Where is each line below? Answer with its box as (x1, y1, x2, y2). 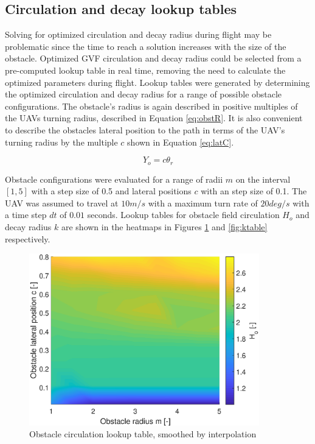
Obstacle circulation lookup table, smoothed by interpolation (29, 428, 257, 440)
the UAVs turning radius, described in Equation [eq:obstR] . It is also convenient (5, 111, 303, 124)
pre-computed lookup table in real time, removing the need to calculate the (5, 63, 286, 76)
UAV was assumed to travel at (5, 196, 119, 209)
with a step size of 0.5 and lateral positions (31, 185, 192, 197)
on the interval (235, 172, 291, 185)
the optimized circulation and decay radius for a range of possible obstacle (5, 88, 282, 100)
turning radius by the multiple (5, 135, 118, 148)
